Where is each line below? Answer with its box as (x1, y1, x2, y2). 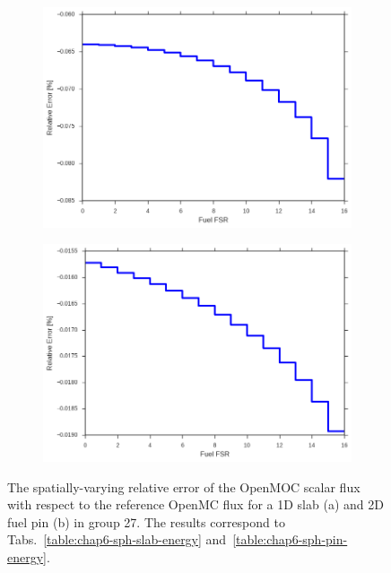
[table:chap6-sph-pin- (232, 530, 348, 549)
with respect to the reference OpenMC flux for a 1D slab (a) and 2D (7, 495, 384, 514)
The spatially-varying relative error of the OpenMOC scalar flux (7, 477, 361, 496)
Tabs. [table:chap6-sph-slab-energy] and (7, 530, 227, 549)
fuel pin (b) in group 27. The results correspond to (7, 512, 285, 531)
